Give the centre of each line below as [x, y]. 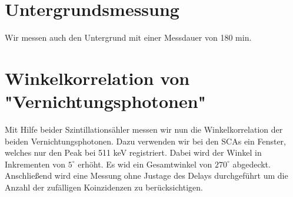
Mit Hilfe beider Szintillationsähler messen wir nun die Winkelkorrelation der [144, 129]
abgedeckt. [252, 164]
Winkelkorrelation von [97, 78]
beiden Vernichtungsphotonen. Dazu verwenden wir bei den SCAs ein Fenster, [145, 141]
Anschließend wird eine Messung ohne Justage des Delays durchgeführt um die [146, 175]
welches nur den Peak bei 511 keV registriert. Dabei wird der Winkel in [133, 152]
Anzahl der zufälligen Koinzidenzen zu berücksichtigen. [104, 187]
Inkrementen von [35, 164]
